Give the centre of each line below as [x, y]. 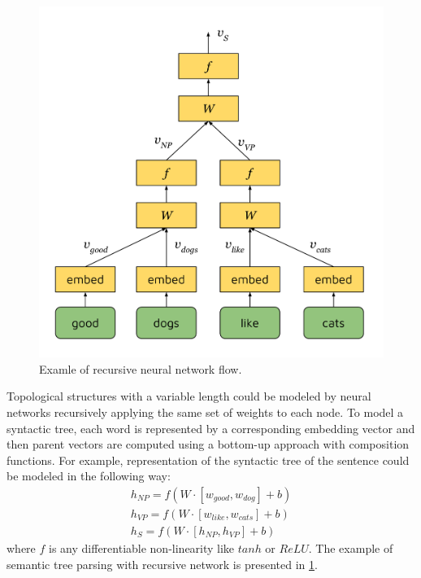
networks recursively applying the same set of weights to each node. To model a [205, 412]
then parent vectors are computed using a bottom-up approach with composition [208, 444]
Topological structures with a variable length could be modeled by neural [189, 396]
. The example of [351, 548]
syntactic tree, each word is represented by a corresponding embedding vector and [211, 428]
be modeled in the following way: [89, 476]
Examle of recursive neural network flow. [141, 368]
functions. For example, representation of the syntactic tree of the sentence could [208, 460]
